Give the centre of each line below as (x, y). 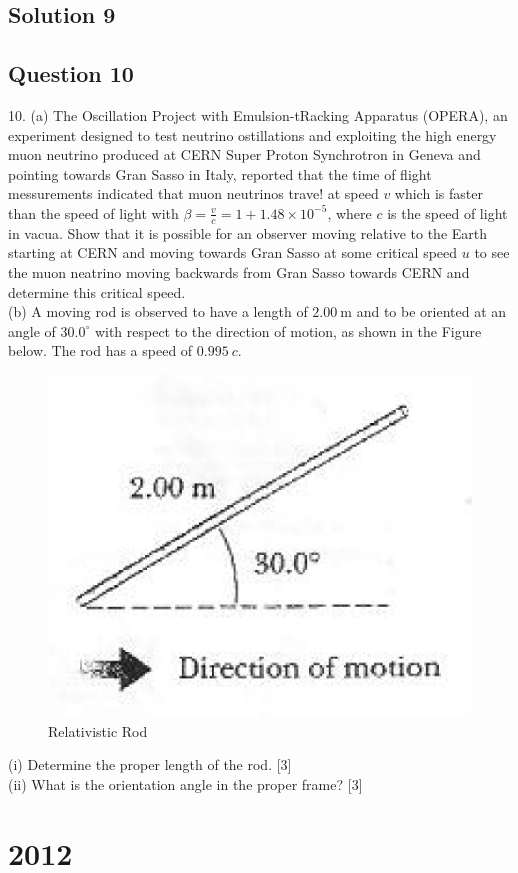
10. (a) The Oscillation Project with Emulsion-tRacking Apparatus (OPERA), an (258, 114)
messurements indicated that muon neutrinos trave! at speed (193, 193)
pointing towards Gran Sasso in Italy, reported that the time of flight (220, 173)
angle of (32, 330)
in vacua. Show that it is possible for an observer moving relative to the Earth (248, 232)
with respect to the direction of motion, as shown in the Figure (288, 330)
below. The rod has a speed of (100, 350)
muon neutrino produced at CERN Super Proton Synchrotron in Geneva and (244, 154)
